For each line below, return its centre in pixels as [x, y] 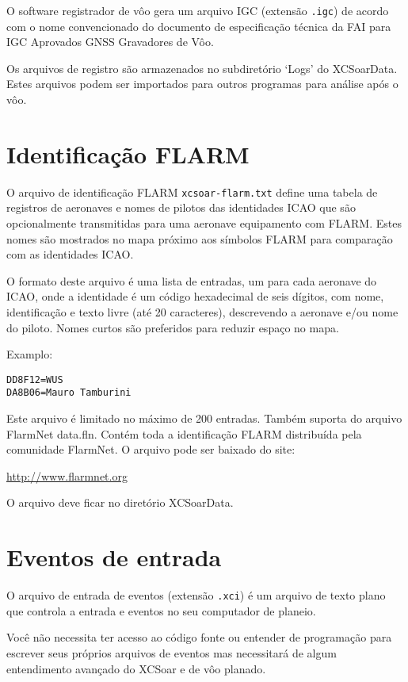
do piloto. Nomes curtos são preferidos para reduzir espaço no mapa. [173, 327]
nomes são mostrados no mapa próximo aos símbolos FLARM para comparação [200, 238]
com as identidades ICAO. [70, 254]
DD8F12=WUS [35, 379]
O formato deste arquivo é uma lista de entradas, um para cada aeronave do [192, 280]
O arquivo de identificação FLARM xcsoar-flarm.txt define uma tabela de [192, 192]
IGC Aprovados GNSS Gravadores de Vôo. [110, 42]
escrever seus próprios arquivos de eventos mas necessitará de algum [172, 653]
